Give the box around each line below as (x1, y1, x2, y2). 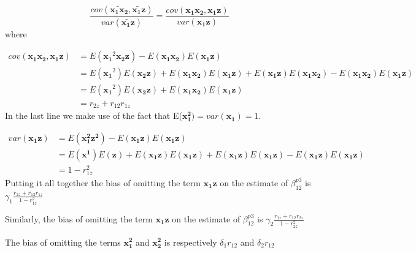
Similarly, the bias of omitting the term (5, 212, 153, 225)
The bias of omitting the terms (5, 235, 121, 248)
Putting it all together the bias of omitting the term (5, 176, 201, 189)
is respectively (164, 235, 217, 248)
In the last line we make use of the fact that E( (5, 109, 182, 122)
